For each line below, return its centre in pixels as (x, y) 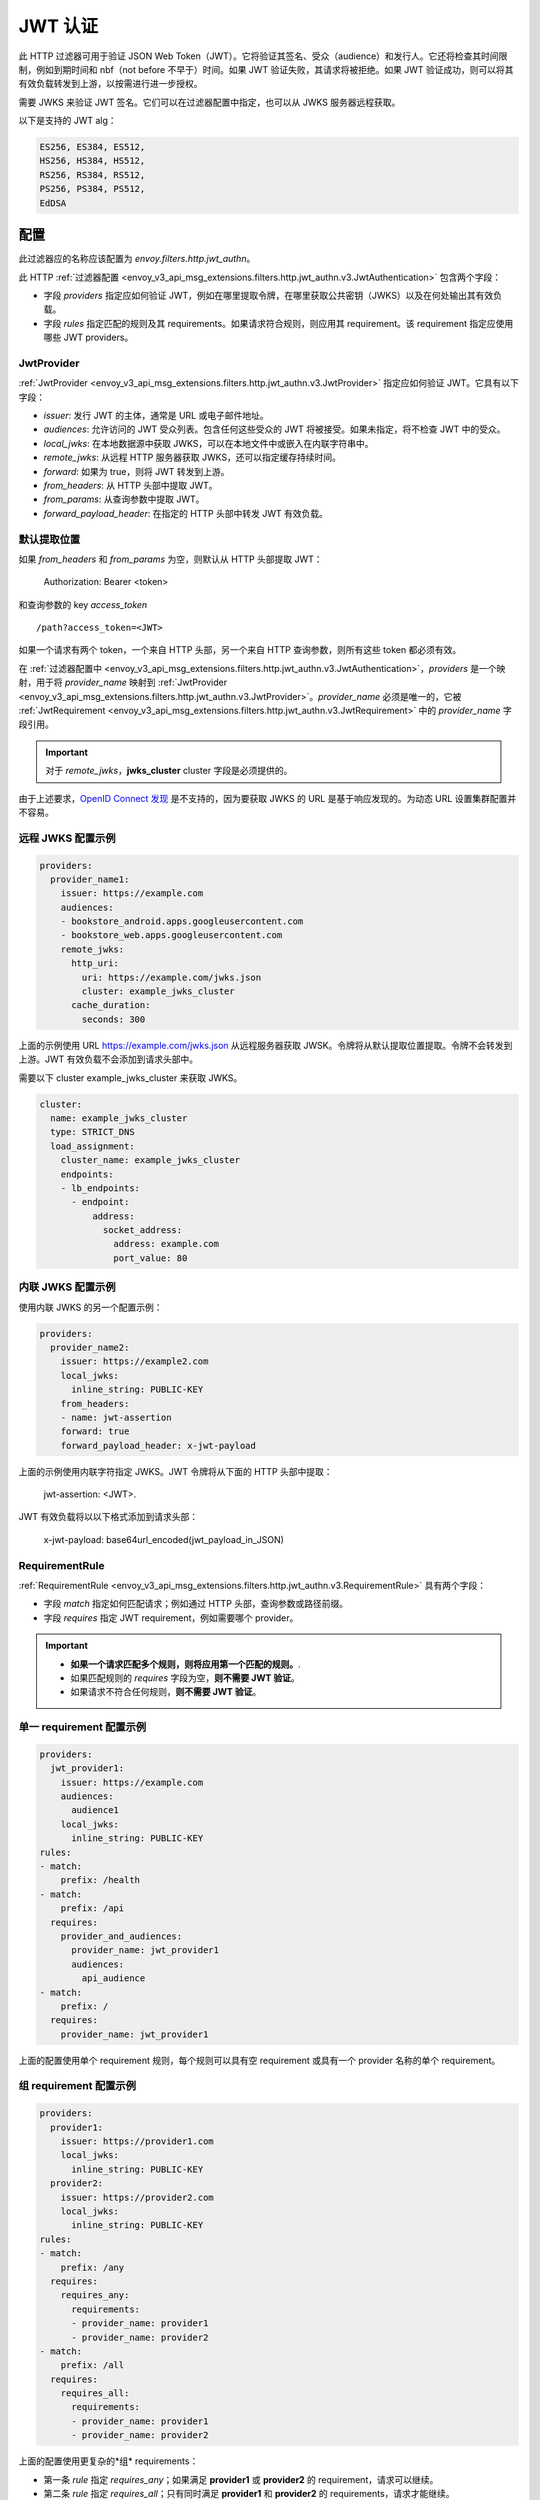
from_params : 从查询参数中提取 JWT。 (124, 499)
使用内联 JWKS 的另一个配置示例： (90, 1307)
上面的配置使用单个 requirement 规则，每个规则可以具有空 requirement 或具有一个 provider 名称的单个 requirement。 (259, 2060)
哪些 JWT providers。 (88, 337)
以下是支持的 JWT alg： (67, 121)
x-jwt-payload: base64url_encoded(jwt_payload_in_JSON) (164, 1539)
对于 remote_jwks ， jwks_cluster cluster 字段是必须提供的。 (169, 771)
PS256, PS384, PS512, (92, 189)
